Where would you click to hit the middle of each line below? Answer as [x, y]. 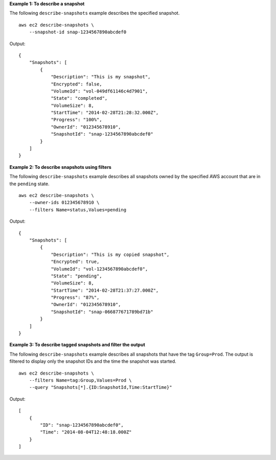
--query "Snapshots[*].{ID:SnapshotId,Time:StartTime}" [100, 387]
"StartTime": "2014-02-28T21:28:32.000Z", [105, 113]
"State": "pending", [76, 276]
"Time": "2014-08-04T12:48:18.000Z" [86, 432]
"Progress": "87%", [75, 298]
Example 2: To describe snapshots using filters [61, 167]
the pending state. [29, 184]
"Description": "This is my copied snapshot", [110, 254]
